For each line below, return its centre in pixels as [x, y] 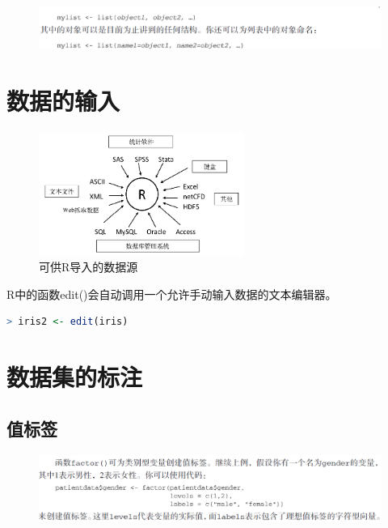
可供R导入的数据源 [89, 267]
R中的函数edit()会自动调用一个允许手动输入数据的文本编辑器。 [172, 294]
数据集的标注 [75, 377]
